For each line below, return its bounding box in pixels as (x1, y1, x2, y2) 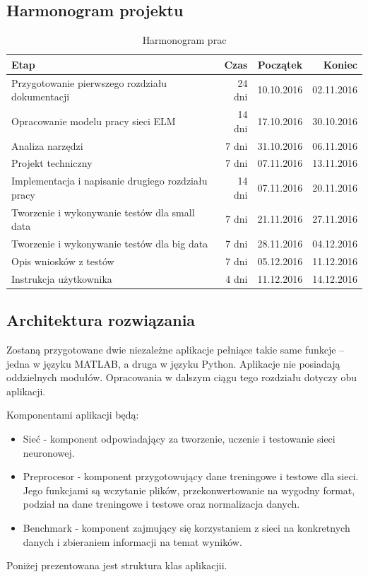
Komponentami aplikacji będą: (6, 407, 139, 422)
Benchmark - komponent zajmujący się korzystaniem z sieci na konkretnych (23, 520, 350, 535)
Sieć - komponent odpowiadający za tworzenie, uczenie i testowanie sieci (23, 431, 336, 446)
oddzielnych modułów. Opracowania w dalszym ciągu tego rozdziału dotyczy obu (6, 370, 357, 385)
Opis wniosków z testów (11, 253, 114, 268)
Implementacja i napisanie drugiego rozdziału (11, 173, 208, 188)
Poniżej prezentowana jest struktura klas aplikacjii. (6, 558, 227, 573)
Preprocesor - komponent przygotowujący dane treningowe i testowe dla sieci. (23, 469, 359, 484)
